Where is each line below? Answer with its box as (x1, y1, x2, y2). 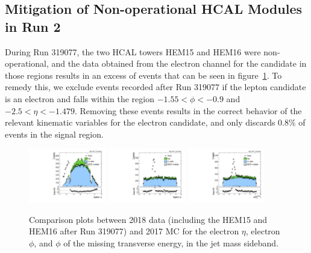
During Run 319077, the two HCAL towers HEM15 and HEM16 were (5, 45, 261, 58)
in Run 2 (5, 17, 61, 35)
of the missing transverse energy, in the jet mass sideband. (63, 237, 279, 249)
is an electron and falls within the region (5, 92, 154, 105)
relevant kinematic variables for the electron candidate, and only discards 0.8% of (5, 116, 306, 129)
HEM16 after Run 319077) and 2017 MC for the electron (29, 225, 239, 237)
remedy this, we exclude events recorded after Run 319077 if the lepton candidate (5, 81, 306, 93)
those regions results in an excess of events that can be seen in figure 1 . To (5, 69, 282, 81)
